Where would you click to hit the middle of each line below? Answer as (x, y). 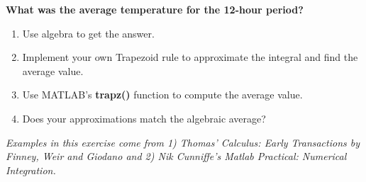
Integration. (31, 170)
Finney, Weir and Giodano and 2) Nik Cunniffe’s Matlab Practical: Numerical (176, 156)
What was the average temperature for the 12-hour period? (155, 9)
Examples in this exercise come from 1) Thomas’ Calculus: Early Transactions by (183, 142)
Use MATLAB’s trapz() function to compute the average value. (162, 95)
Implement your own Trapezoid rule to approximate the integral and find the (190, 57)
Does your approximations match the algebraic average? (144, 118)
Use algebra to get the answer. (88, 33)
